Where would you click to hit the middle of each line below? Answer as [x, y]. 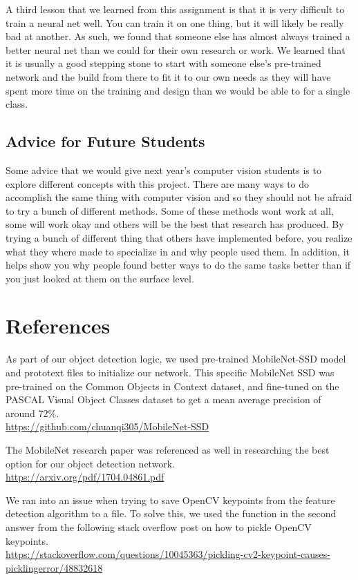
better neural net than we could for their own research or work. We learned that [176, 49]
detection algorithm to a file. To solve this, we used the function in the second [171, 513]
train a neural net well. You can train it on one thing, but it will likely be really [175, 22]
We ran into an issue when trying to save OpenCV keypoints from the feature [170, 500]
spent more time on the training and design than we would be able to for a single [178, 90]
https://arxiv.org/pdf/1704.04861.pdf [85, 477]
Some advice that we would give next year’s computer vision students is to [163, 170]
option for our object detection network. [91, 463]
